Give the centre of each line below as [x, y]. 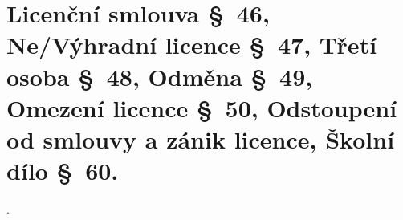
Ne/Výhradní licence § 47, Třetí [192, 45]
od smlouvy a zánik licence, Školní [201, 139]
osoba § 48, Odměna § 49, [160, 76]
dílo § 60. [63, 171]
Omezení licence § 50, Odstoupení [202, 107]
